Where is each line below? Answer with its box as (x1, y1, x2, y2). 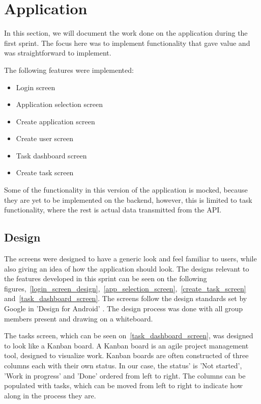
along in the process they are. (4, 390, 96, 400)
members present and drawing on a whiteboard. (4, 313, 153, 324)
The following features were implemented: (4, 64, 134, 75)
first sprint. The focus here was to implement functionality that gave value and (4, 37, 250, 48)
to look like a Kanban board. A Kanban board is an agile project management (4, 340, 249, 351)
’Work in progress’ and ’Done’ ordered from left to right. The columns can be (4, 370, 246, 381)
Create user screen (16, 133, 74, 144)
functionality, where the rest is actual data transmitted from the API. (4, 204, 222, 215)
